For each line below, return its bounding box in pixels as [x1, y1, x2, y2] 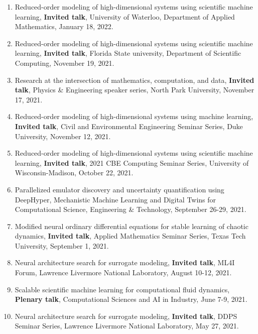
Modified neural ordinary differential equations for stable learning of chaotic [15, 220, 248, 231]
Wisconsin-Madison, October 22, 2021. [15, 167, 134, 178]
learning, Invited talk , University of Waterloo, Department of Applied [15, 11, 235, 22]
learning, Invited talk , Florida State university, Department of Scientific [15, 48, 241, 58]
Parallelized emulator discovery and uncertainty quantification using [15, 184, 224, 194]
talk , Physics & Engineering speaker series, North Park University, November [15, 84, 254, 95]
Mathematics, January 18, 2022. [15, 21, 113, 32]
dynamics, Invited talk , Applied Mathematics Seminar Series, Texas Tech [15, 231, 246, 241]
